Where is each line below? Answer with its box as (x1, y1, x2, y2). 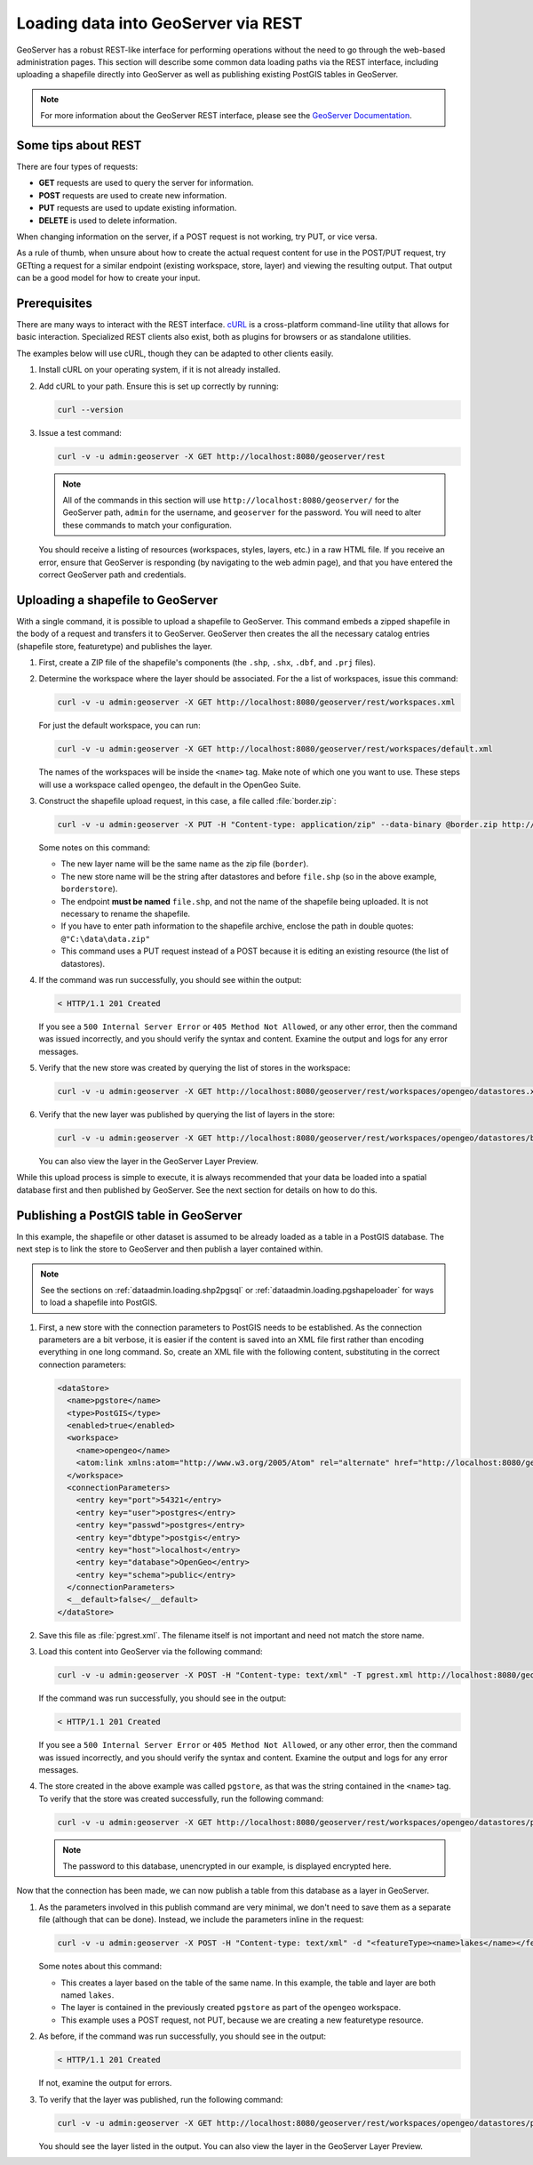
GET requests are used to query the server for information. (38, 178, 254, 189)
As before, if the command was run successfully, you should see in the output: (38, 2031, 327, 2041)
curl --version (57, 405, 123, 414)
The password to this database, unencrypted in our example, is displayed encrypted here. (62, 1861, 392, 1871)
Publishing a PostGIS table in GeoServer (16, 1208, 243, 1223)
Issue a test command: (38, 427, 122, 438)
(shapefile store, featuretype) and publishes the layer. (16, 640, 213, 651)
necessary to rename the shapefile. (60, 908, 191, 919)
